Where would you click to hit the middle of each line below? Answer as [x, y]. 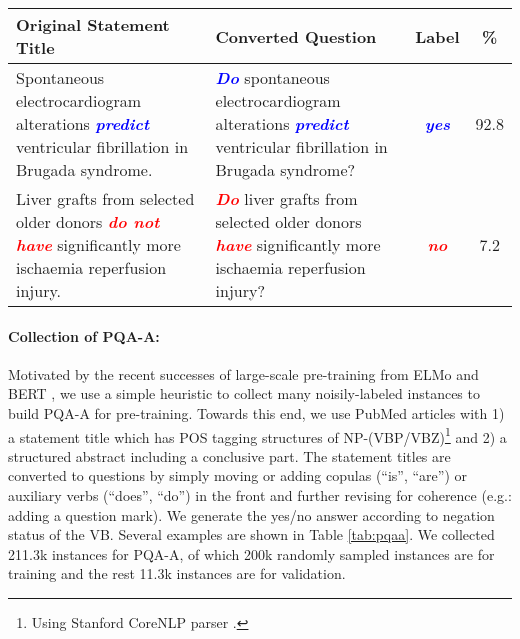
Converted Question [296, 36]
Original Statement [93, 24]
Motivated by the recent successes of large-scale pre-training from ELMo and [243, 373]
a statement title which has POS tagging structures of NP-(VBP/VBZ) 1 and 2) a [257, 435]
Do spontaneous [272, 77]
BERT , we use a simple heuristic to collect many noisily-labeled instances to [244, 393]
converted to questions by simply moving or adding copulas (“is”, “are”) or [238, 475]
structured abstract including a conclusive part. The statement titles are [229, 455]
